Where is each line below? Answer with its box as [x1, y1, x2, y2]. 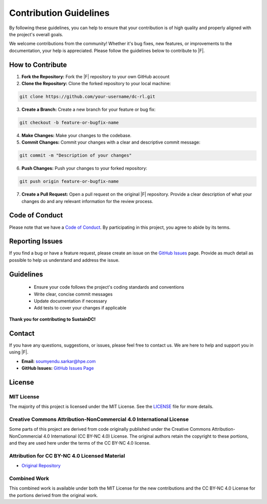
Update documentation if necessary [34, 298, 107, 304]
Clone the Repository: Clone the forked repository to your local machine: [21, 81, 171, 87]
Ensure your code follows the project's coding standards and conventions [34, 284, 184, 290]
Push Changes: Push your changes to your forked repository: [21, 165, 148, 171]
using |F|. [9, 349, 29, 355]
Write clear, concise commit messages [34, 291, 113, 297]
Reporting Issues [9, 237, 63, 246]
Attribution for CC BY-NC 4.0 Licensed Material [9, 452, 126, 459]
